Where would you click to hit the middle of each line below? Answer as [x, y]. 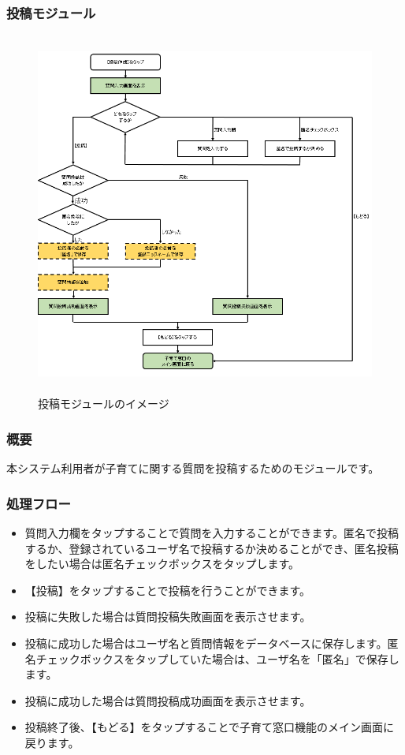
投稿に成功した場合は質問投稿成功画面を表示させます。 [168, 700]
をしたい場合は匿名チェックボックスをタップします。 [162, 564]
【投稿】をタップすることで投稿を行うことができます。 [167, 590]
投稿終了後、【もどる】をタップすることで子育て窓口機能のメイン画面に [210, 727]
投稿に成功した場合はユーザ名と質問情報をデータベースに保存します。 [206, 643]
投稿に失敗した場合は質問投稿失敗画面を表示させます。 [168, 617]
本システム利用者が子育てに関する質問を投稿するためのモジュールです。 [193, 468]
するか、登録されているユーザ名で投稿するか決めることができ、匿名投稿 [212, 548]
